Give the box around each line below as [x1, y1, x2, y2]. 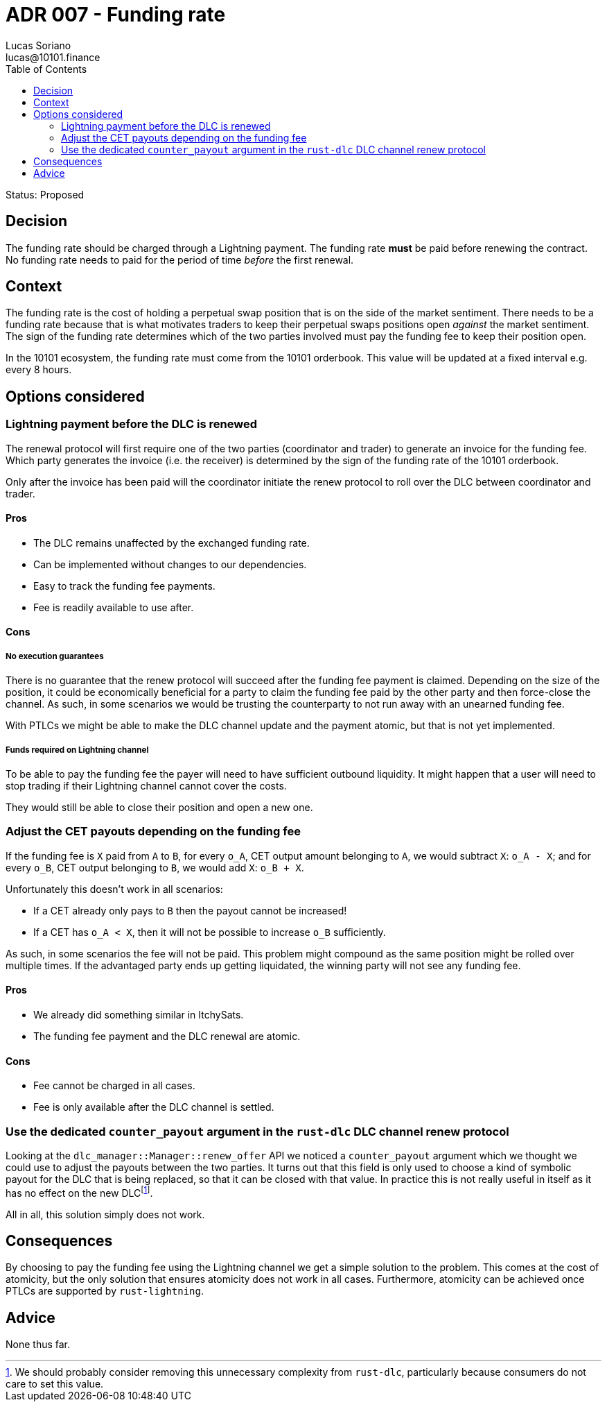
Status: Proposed [6, 188, 85, 201]
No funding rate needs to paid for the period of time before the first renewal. [6, 253, 354, 266]
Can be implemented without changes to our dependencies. [33, 558, 307, 570]
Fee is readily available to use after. [33, 601, 194, 613]
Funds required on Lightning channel [6, 744, 149, 755]
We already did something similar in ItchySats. [33, 1009, 244, 1021]
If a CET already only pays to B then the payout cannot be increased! [33, 904, 347, 916]
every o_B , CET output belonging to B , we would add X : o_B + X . [6, 861, 304, 873]
